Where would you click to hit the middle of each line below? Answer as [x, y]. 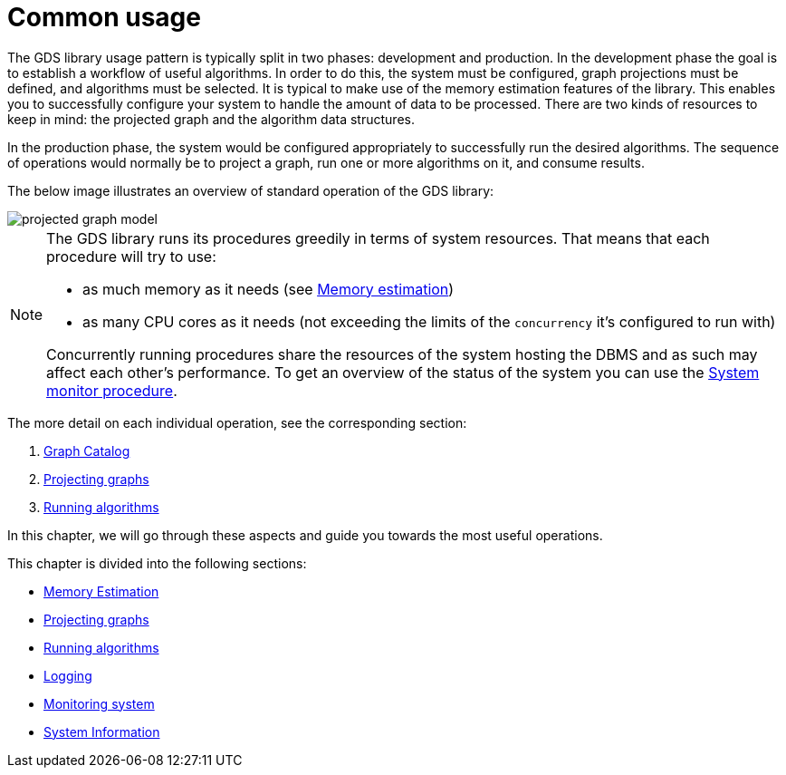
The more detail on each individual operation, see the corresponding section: [237, 422]
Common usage [104, 17]
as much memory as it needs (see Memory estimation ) [268, 289]
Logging [68, 675]
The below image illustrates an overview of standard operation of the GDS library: [251, 190]
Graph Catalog [87, 450]
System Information [102, 731]
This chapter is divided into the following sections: [157, 563]
